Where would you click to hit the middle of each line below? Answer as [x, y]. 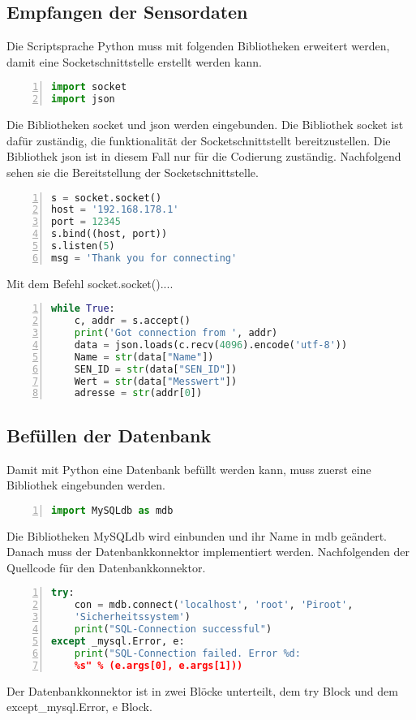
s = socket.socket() [107, 198]
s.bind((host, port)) [109, 234]
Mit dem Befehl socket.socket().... [90, 283]
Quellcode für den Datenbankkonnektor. [106, 567]
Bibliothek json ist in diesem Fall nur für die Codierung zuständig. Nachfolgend [204, 156]
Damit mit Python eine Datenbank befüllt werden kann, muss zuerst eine [189, 469]
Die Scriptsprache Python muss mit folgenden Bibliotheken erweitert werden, [198, 46]
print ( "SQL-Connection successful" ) [173, 629]
